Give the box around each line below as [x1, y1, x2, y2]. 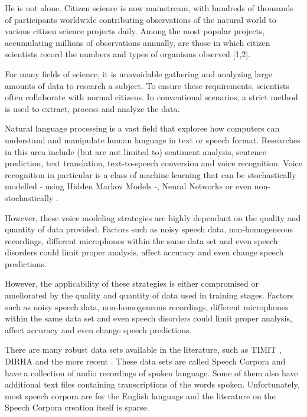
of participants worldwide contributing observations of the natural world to [5, 13, 276, 25]
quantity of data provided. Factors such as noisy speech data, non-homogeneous [5, 223, 293, 235]
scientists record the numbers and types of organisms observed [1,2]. [5, 48, 251, 60]
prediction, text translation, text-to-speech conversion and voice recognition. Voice [5, 157, 302, 169]
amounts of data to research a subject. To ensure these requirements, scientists [5, 79, 289, 91]
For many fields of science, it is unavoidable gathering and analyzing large [5, 67, 272, 80]
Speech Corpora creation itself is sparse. [5, 401, 149, 413]
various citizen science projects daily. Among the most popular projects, [5, 25, 265, 37]
